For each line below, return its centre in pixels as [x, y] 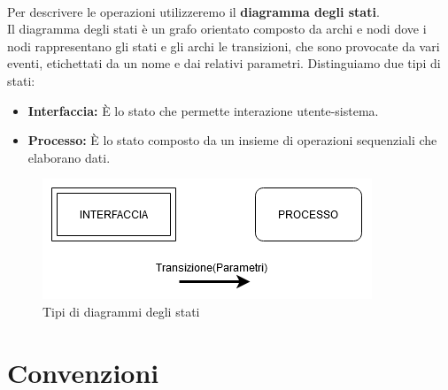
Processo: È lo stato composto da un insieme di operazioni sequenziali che [232, 140]
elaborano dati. [69, 157]
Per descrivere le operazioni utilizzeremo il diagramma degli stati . [193, 11]
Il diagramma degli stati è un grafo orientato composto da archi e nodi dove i [217, 29]
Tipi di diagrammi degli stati [121, 311]
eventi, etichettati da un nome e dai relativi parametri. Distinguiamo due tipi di [224, 63]
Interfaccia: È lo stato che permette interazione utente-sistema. [203, 110]
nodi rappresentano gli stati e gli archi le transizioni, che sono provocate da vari [224, 46]
